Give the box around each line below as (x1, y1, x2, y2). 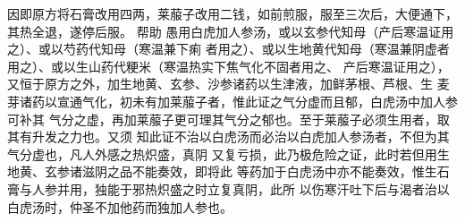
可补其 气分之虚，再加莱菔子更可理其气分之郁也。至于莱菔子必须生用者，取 (7, 109, 450, 128)
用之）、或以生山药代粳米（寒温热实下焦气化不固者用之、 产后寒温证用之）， (7, 56, 450, 75)
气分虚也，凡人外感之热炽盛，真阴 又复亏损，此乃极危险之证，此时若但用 (7, 144, 437, 163)
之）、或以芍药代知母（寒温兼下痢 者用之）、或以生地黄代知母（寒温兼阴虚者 (7, 39, 450, 58)
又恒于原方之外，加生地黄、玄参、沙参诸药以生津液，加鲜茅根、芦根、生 (7, 74, 433, 93)
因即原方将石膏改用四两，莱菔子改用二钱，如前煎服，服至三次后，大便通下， (7, 4, 458, 22)
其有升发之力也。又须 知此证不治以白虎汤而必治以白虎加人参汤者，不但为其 (7, 127, 450, 146)
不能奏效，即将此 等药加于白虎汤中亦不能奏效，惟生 (131, 162, 437, 181)
